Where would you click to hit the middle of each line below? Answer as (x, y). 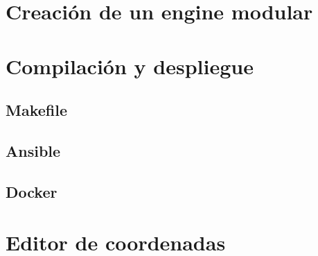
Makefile (36, 110)
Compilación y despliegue (130, 66)
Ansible (33, 150)
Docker (32, 191)
